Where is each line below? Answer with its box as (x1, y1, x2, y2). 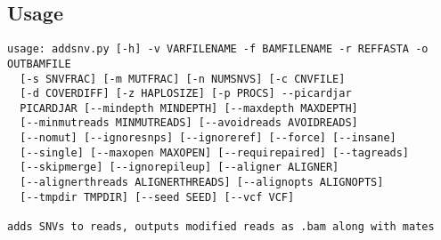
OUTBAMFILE (7, 57, 71, 70)
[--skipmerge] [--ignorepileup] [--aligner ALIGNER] (20, 161, 339, 174)
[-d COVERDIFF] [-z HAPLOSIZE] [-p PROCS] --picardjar (20, 87, 352, 100)
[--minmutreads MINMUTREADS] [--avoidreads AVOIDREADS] (20, 116, 358, 130)
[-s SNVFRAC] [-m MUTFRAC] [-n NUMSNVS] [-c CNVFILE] (20, 72, 346, 85)
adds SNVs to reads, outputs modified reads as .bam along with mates (7, 220, 435, 234)
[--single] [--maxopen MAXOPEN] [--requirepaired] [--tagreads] (20, 146, 410, 159)
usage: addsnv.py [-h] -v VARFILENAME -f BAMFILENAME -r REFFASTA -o (7, 43, 429, 56)
